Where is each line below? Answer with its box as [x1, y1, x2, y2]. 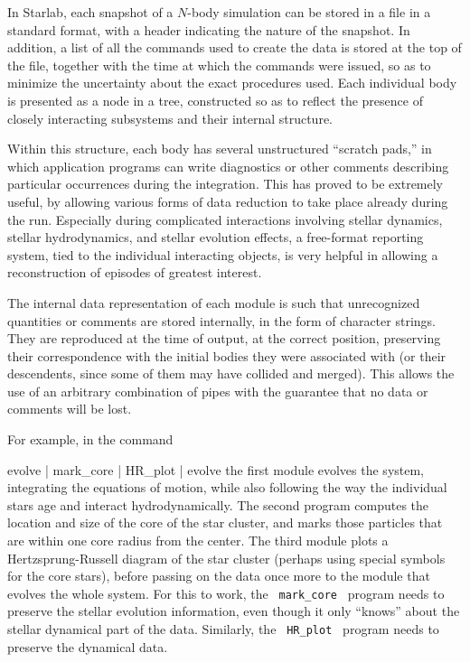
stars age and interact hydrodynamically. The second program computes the [7, 495, 429, 514]
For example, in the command [7, 430, 174, 449]
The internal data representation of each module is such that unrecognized [7, 293, 420, 312]
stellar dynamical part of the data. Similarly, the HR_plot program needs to [7, 620, 439, 639]
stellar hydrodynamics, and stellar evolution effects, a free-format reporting [7, 228, 424, 247]
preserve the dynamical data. [7, 637, 168, 656]
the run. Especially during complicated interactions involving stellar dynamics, [7, 210, 443, 228]
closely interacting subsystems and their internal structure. [7, 108, 333, 127]
